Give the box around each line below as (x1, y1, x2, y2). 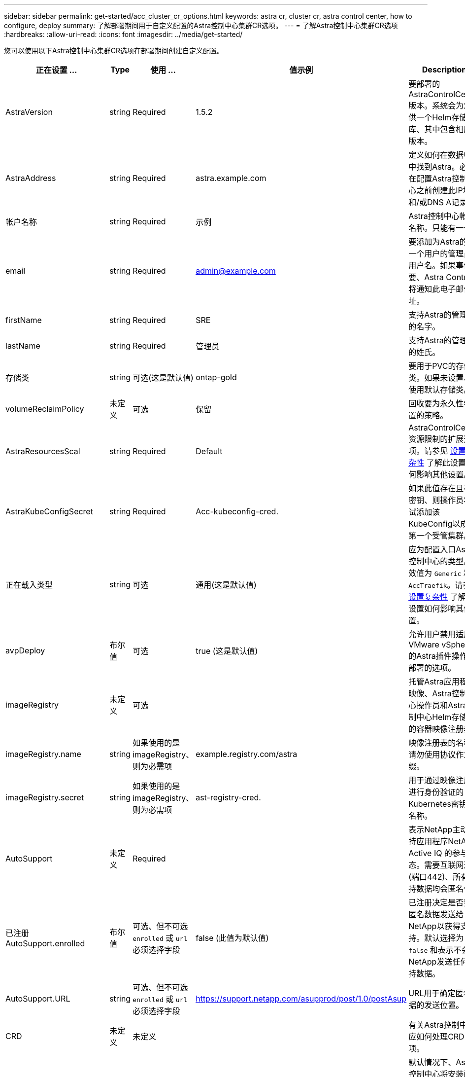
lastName (5, 341, 40, 351)
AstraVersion (5, 107, 53, 117)
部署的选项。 (408, 663, 456, 673)
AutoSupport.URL (5, 994, 70, 1004)
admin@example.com (196, 266, 276, 276)
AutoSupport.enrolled (5, 938, 85, 948)
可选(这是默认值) (133, 373, 194, 383)
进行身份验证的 (408, 787, 464, 797)
